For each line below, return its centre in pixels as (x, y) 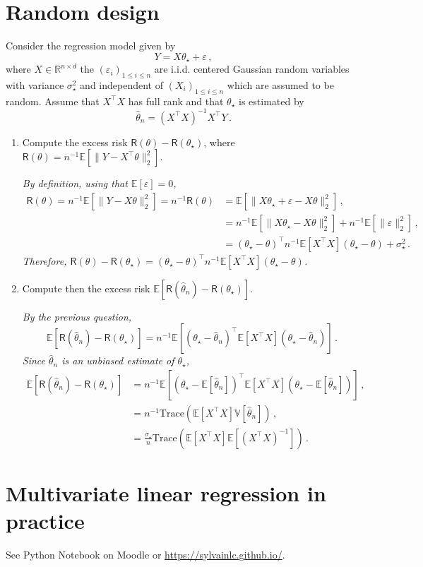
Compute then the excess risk (86, 288)
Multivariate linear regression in (166, 493)
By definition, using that (75, 183)
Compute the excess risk (75, 142)
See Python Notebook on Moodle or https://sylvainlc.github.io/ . (145, 555)
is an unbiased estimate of (118, 360)
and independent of (121, 84)
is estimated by (272, 101)
